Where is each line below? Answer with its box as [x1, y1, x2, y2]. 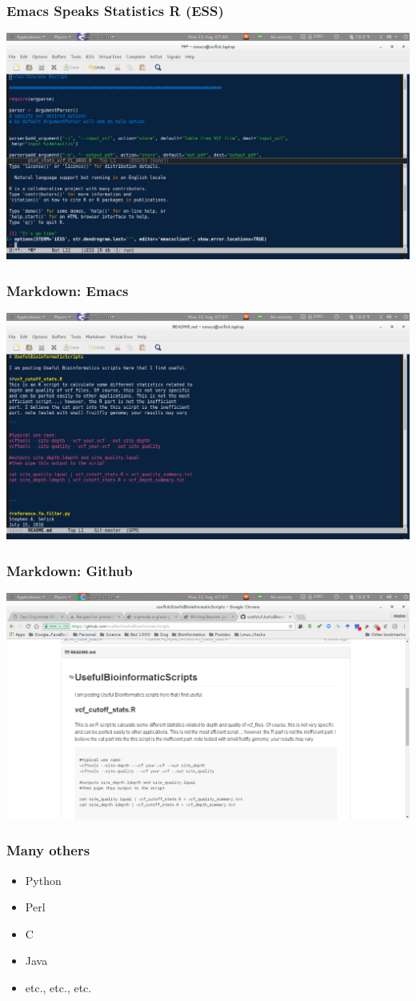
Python [25, 871, 62, 888]
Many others [6, 840, 90, 860]
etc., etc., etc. [25, 979, 92, 996]
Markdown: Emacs [6, 280, 129, 300]
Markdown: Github [6, 560, 133, 580]
